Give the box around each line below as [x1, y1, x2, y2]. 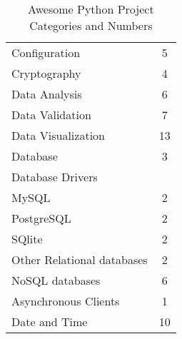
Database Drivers [11, 168, 98, 185]
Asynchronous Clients [11, 293, 120, 309]
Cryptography [11, 65, 81, 81]
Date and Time [11, 313, 88, 330]
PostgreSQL [11, 210, 71, 226]
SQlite [11, 231, 43, 247]
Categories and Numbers [29, 17, 153, 34]
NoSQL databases [11, 272, 101, 288]
